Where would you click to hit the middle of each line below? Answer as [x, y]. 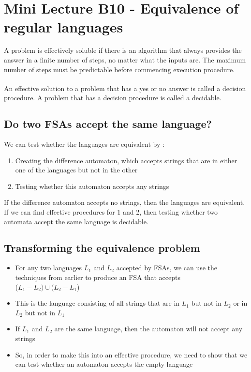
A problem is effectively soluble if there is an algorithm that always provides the [123, 50]
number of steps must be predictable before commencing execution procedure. [119, 69]
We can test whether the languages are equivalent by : [84, 144]
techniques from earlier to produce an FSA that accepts [98, 277]
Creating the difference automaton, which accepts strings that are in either [126, 160]
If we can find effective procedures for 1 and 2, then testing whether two [111, 212]
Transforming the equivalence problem [102, 247]
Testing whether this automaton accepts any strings [92, 186]
